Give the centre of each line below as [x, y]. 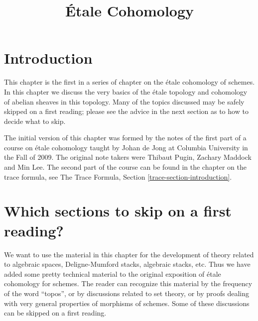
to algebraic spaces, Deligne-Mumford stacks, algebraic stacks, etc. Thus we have [127, 264]
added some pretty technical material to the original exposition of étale [113, 273]
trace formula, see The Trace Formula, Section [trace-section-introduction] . [118, 176]
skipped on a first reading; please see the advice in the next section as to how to [126, 111]
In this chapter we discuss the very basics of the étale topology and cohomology [126, 91]
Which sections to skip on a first [118, 211]
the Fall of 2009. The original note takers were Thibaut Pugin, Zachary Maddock [128, 157]
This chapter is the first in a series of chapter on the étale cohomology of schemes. [129, 82]
